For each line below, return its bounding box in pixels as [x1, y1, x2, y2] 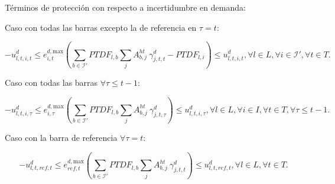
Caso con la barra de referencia [5, 131, 118, 144]
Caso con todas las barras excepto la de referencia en [5, 21, 197, 33]
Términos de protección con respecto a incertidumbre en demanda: [5, 1, 246, 13]
